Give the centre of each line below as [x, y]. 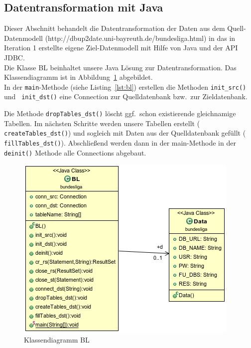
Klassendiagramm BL [57, 339]
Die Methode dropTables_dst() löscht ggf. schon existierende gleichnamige [120, 113]
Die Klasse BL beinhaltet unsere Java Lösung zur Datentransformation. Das [120, 67]
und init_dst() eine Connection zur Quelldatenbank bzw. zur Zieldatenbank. [126, 96]
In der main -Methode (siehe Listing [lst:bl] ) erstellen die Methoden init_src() [125, 87]
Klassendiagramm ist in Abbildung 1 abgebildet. [78, 77]
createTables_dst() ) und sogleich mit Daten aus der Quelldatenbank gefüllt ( [125, 133]
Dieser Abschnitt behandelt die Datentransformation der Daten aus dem [115, 28]
